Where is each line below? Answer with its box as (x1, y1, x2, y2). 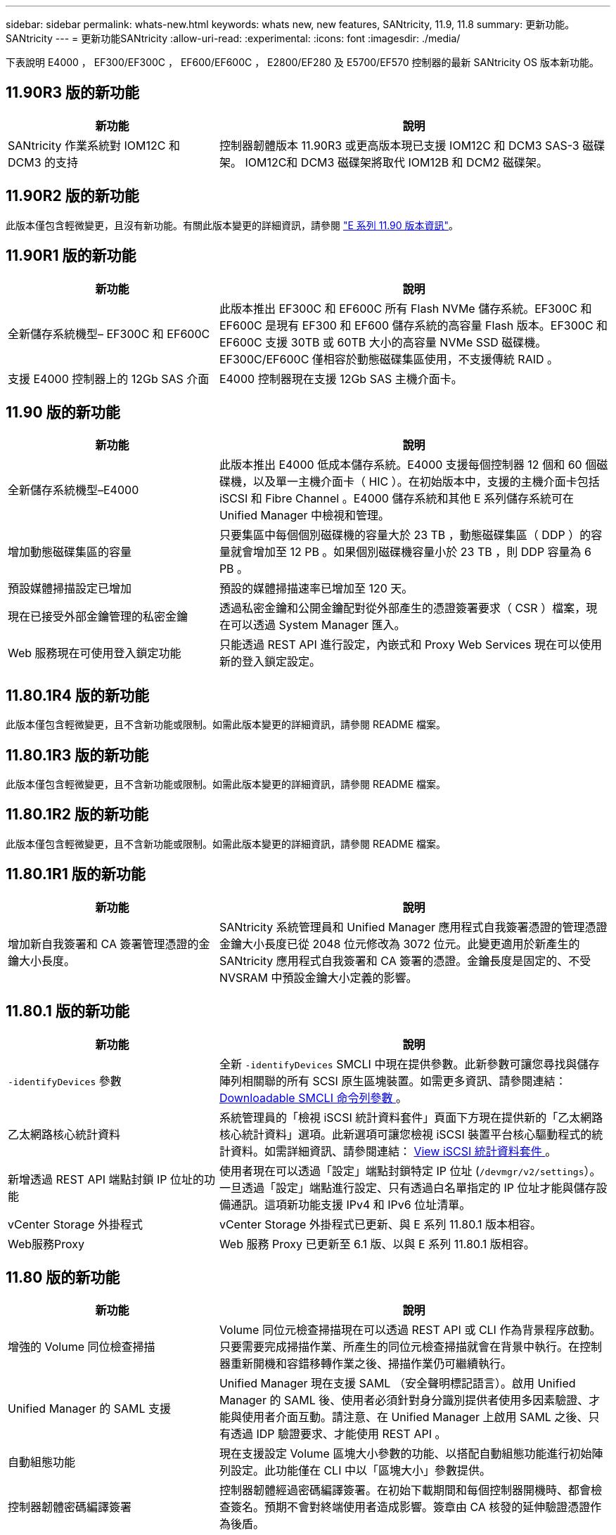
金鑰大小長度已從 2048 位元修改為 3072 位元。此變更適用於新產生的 (219, 936, 580, 951)
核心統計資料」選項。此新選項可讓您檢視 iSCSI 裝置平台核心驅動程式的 (219, 1127, 592, 1141)
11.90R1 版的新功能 (6, 247, 136, 265)
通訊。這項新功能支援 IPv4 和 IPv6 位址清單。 (230, 1197, 471, 1212)
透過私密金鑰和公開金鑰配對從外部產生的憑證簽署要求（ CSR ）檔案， (219, 601, 586, 616)
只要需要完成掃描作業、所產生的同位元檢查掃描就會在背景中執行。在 (219, 1340, 579, 1354)
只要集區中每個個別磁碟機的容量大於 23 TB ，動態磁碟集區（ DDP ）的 (219, 528, 591, 543)
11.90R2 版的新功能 (6, 187, 139, 205)
